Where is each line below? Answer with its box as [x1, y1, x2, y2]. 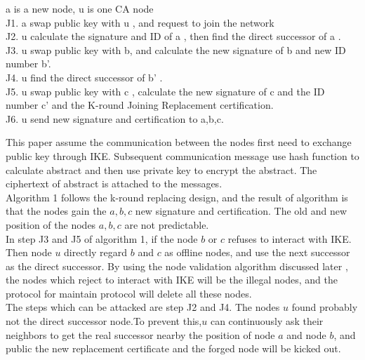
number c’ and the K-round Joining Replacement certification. [6, 98, 274, 112]
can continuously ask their [210, 314, 324, 328]
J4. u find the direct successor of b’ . [6, 69, 163, 84]
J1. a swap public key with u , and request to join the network [6, 15, 274, 29]
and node [286, 327, 326, 342]
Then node [6, 245, 52, 260]
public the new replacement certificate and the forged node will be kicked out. [6, 341, 341, 356]
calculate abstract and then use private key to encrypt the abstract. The [6, 162, 317, 177]
